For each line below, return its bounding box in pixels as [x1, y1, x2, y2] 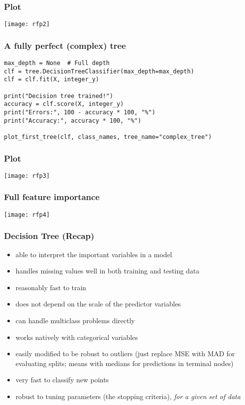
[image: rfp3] [4, 172, 50, 179]
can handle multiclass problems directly [15, 315, 135, 325]
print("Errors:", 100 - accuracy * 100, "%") [4, 109, 155, 116]
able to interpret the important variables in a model [15, 249, 172, 259]
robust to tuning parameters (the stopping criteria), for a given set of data [15, 391, 241, 401]
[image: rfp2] [4, 21, 50, 28]
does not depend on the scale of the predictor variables [15, 299, 181, 309]
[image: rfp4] [4, 211, 50, 218]
